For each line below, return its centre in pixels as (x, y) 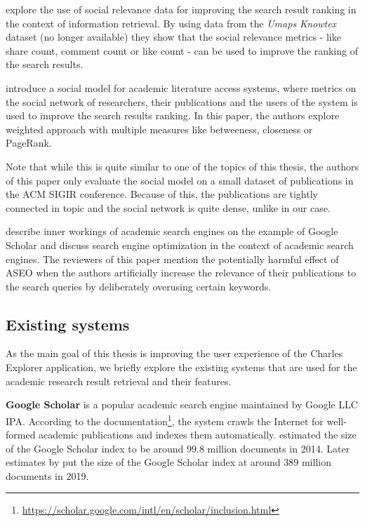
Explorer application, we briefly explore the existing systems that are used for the (181, 367)
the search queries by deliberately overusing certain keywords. (139, 286)
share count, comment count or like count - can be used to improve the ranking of (182, 50)
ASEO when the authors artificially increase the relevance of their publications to (181, 273)
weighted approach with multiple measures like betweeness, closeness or (159, 129)
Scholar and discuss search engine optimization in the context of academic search (180, 245)
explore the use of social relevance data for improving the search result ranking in (181, 9)
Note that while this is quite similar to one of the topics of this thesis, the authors (182, 166)
